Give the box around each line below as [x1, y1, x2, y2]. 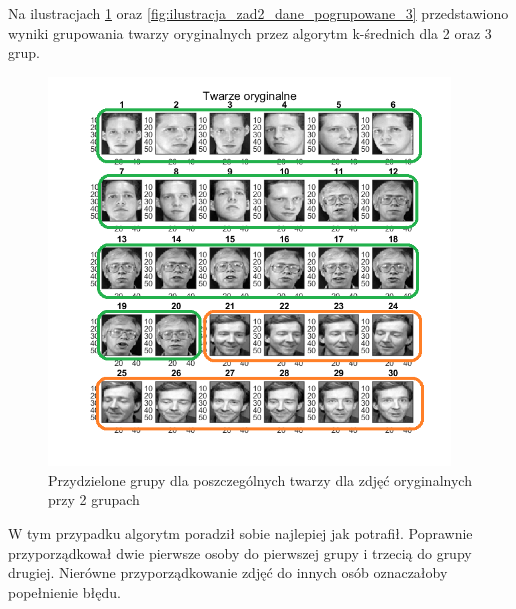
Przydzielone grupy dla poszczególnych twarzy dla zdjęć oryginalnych [48, 469, 472, 490]
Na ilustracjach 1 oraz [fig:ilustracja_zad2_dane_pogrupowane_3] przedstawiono [8, 3, 509, 23]
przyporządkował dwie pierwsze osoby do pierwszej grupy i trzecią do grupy [8, 542, 472, 563]
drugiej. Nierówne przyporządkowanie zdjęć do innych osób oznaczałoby [8, 562, 448, 583]
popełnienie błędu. [8, 581, 121, 602]
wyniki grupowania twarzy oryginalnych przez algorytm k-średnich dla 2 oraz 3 [8, 22, 492, 43]
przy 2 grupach [48, 489, 140, 510]
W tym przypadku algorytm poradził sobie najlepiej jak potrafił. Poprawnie [8, 523, 473, 544]
